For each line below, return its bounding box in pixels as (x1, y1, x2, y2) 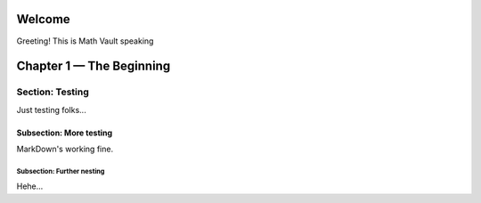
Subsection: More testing (16, 127, 113, 138)
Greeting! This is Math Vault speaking (16, 36, 154, 46)
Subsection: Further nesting (16, 166, 105, 175)
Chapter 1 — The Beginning (16, 59, 171, 74)
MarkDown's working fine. (16, 143, 114, 155)
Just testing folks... (16, 104, 86, 115)
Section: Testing (16, 85, 89, 98)
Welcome (16, 12, 70, 27)
